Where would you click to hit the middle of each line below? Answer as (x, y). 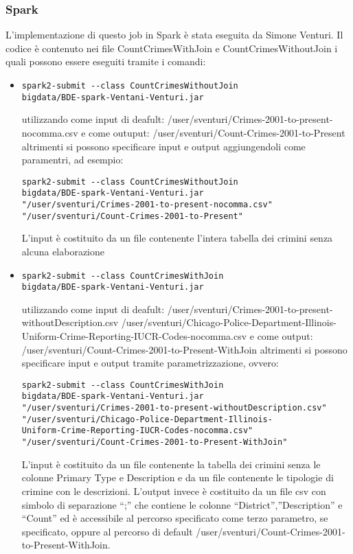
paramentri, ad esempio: (72, 160)
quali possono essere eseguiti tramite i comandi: (106, 61)
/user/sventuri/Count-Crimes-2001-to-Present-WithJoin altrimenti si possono (184, 349)
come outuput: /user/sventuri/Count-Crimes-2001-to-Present (217, 132)
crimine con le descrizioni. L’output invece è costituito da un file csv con (174, 490)
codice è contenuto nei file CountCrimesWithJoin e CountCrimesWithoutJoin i (172, 48)
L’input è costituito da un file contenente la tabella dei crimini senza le (171, 464)
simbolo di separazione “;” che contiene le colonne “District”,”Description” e (182, 504)
